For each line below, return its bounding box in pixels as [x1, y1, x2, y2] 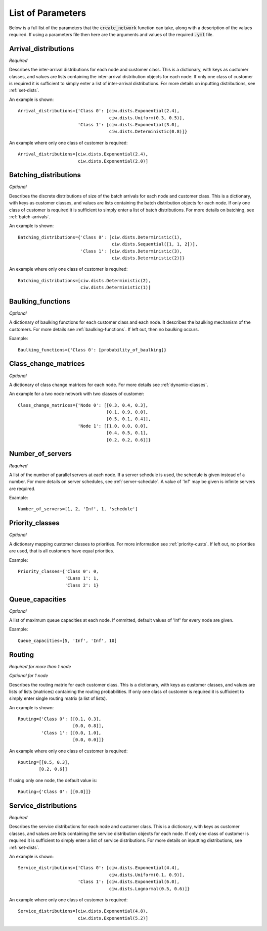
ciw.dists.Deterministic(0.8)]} [109, 129, 187, 135]
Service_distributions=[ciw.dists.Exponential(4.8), [18, 908, 148, 914]
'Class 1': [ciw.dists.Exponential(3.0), [77, 122, 180, 127]
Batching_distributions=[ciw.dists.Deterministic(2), [18, 278, 151, 283]
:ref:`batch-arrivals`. [9, 214, 50, 220]
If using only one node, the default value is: [9, 777, 97, 783]
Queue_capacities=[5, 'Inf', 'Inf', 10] [18, 637, 117, 643]
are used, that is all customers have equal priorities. [9, 548, 115, 554]
